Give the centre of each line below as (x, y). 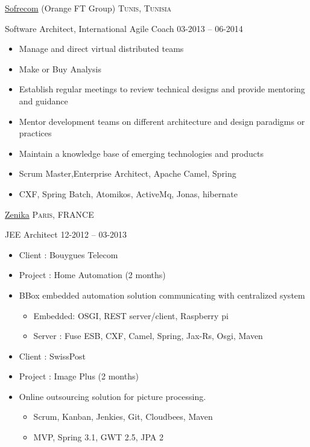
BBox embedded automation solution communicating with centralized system (162, 295)
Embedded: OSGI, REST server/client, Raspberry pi (131, 315)
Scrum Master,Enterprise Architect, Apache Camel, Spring (128, 173)
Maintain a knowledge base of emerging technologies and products (141, 153)
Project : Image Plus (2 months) (79, 376)
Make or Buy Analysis (60, 68)
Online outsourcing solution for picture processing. (112, 396)
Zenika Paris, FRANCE (49, 214)
